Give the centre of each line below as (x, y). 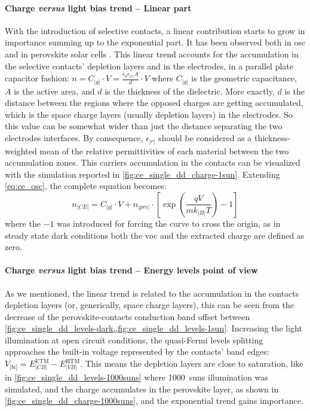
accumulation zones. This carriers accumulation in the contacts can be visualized (153, 162)
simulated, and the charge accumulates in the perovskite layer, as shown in (142, 389)
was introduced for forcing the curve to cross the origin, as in (169, 223)
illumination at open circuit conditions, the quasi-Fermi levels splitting (134, 340)
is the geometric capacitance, (244, 78)
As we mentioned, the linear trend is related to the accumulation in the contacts (152, 293)
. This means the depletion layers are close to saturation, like (192, 363)
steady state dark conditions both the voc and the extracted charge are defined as (155, 235)
